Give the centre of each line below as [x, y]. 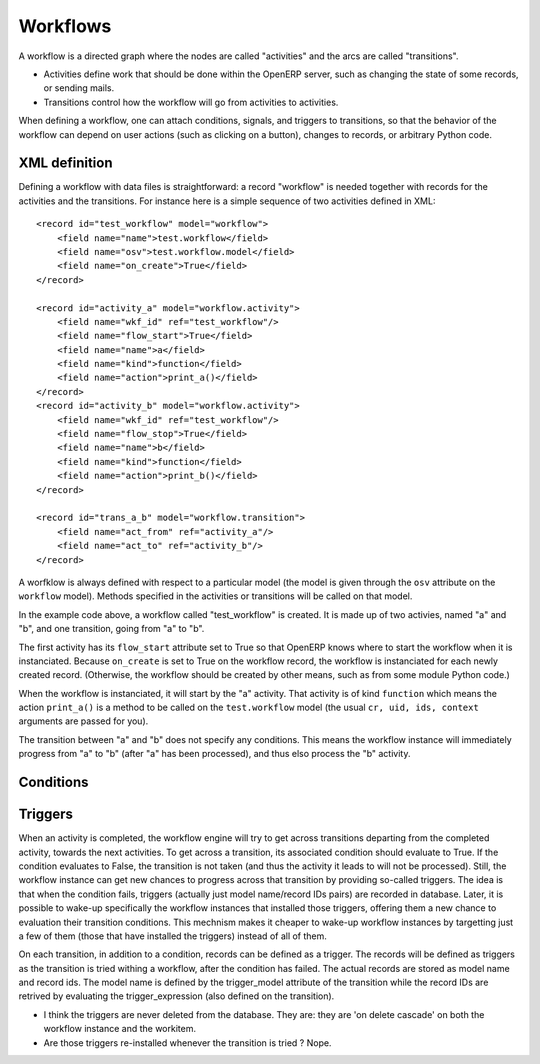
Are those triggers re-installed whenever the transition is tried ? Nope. [187, 1042]
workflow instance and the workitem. [120, 1029]
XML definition [65, 163]
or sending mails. [79, 88]
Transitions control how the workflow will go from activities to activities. [191, 102]
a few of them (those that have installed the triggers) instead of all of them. [172, 936]
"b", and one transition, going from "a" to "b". [111, 629]
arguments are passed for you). [83, 721]
